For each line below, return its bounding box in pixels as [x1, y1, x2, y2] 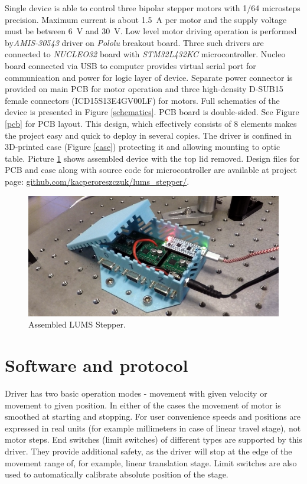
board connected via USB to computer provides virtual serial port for [5, 59, 256, 71]
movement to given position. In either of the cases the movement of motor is [5, 398, 281, 411]
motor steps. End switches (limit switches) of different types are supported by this [5, 433, 302, 446]
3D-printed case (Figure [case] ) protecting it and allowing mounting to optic [5, 140, 280, 153]
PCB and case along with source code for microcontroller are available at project [5, 163, 298, 176]
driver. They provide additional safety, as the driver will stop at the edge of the [5, 444, 292, 457]
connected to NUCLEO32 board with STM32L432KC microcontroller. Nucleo [5, 48, 286, 60]
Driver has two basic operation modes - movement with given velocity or [5, 387, 267, 399]
